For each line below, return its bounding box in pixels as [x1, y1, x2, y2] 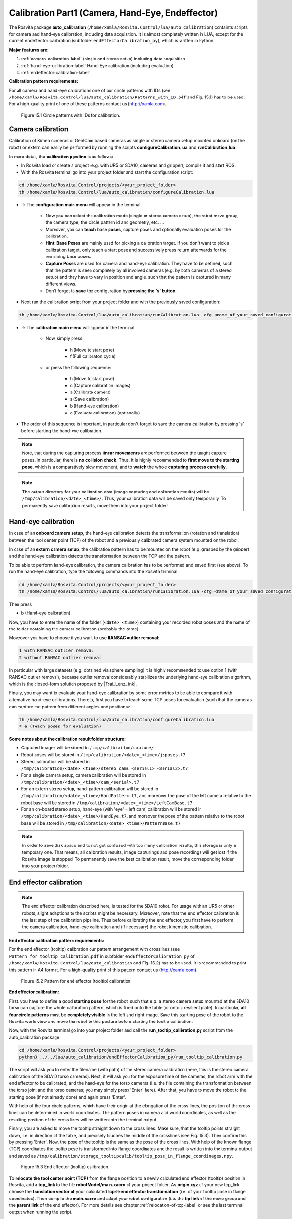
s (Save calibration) [70, 396, 109, 402]
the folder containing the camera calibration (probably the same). [9, 626, 140, 631]
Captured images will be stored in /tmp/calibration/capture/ [21, 745, 154, 751]
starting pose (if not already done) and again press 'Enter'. [9, 1094, 126, 1100]
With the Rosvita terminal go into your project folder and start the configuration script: [21, 169, 193, 175]
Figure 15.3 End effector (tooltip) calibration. [21, 1164, 109, 1170]
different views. [45, 281, 77, 287]
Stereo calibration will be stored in [21, 759, 90, 765]
